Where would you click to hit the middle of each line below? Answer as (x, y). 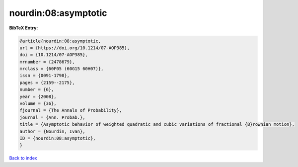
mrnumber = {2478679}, (47, 62)
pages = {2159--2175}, (47, 83)
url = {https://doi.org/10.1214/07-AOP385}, (75, 48)
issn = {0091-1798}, (44, 76)
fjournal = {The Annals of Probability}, (71, 110)
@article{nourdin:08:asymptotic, (60, 41)
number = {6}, (37, 90)
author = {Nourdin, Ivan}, (52, 131)
